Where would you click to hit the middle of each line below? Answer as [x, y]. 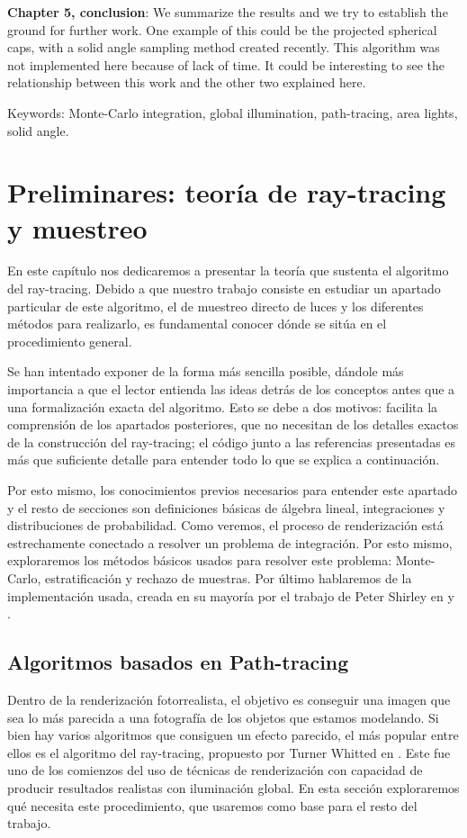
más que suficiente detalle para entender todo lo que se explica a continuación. [224, 460]
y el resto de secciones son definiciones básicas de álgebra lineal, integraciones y [226, 507]
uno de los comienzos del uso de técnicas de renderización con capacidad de [215, 770]
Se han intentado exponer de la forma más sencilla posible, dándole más [206, 371]
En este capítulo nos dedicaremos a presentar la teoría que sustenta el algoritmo [228, 270]
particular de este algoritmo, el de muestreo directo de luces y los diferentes [216, 306]
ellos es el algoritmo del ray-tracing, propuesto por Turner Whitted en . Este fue [229, 752]
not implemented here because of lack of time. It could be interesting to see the [226, 64]
